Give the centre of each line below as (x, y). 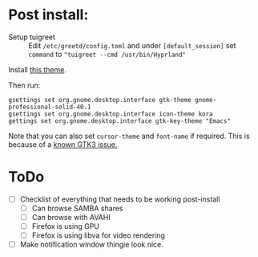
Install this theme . (37, 69)
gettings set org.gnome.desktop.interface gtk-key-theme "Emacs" (119, 121)
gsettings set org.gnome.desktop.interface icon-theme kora (111, 114)
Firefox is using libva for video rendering (99, 235)
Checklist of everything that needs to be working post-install (120, 199)
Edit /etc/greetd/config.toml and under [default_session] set (132, 45)
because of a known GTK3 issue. (63, 144)
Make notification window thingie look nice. (92, 245)
